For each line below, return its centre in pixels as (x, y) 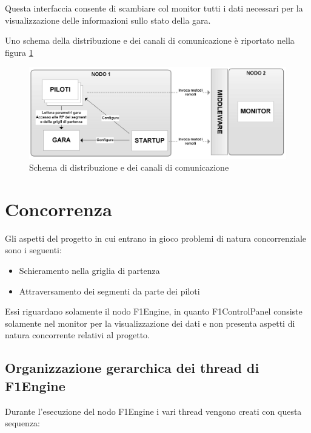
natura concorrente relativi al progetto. (77, 335)
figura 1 (19, 52)
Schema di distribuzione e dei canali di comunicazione (129, 167)
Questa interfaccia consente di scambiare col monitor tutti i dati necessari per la (154, 8)
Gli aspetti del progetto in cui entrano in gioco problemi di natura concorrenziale (156, 238)
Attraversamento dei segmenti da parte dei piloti (109, 291)
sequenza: (23, 423)
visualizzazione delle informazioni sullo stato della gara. (108, 20)
